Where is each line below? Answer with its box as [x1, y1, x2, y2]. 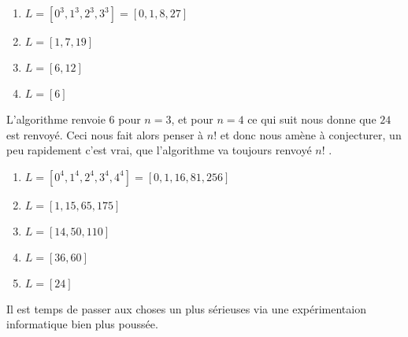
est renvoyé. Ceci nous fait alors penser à [6, 126, 204, 143]
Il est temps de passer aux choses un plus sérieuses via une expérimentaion [6, 300, 366, 317]
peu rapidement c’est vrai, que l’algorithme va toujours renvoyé [6, 142, 312, 158]
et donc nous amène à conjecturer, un [220, 126, 402, 143]
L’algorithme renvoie [6, 111, 106, 127]
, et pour [171, 111, 213, 127]
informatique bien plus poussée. [6, 316, 158, 332]
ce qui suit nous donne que [247, 111, 376, 127]
